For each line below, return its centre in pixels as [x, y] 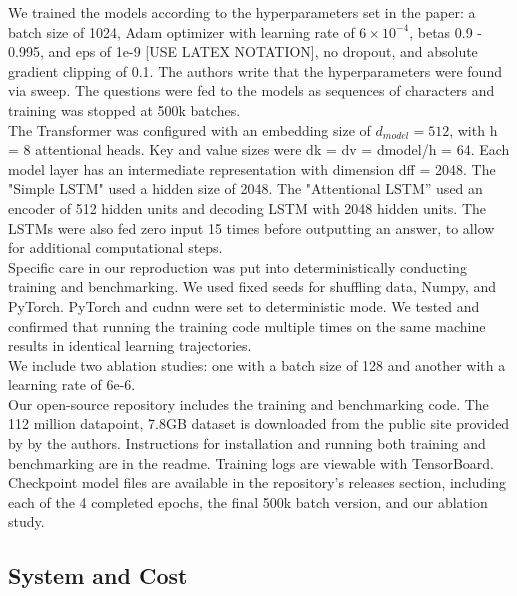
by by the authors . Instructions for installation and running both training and [247, 443]
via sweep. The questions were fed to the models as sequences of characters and [251, 90]
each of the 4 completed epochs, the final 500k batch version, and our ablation [248, 501]
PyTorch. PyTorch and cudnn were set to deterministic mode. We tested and [244, 305]
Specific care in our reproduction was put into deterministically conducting [237, 266]
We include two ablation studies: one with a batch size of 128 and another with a [257, 364]
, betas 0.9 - [446, 31]
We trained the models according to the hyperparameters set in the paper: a [242, 12]
